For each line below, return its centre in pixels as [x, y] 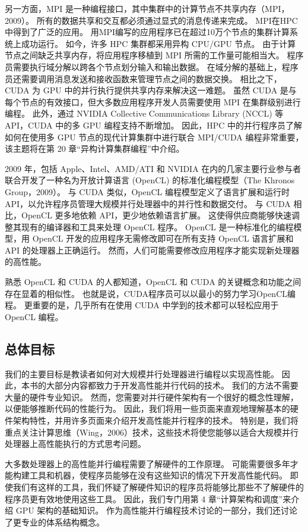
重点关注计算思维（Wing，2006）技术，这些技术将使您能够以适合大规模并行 [152, 432]
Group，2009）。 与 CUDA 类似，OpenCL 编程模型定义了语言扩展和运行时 [147, 191]
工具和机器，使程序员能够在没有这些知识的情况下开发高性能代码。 [158, 475]
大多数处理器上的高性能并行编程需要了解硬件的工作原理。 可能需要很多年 [147, 463]
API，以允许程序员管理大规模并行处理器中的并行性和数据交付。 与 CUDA [148, 203]
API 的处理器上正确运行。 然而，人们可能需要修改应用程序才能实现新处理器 [152, 250]
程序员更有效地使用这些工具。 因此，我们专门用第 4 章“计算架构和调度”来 [148, 498]
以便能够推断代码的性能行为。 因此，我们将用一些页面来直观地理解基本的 [147, 409]
